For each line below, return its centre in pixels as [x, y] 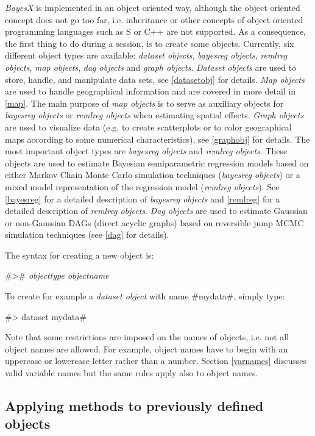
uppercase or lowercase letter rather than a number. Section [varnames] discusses [156, 361]
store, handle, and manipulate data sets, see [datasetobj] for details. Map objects [155, 79]
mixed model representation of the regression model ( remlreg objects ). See [142, 186]
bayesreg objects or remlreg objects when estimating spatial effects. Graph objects [154, 115]
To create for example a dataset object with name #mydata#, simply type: [145, 296]
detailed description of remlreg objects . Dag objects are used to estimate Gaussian [156, 211]
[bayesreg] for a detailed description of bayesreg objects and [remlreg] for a [143, 198]
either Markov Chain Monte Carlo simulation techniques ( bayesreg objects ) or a [153, 175]
